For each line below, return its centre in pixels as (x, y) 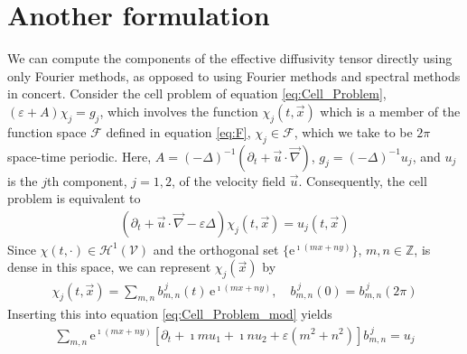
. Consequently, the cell (363, 180)
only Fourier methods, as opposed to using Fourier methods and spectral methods (234, 75)
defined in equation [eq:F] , (178, 131)
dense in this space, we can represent (109, 267)
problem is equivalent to (74, 198)
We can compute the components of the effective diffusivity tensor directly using (230, 58)
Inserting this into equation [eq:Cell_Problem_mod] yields (170, 314)
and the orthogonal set (216, 249)
